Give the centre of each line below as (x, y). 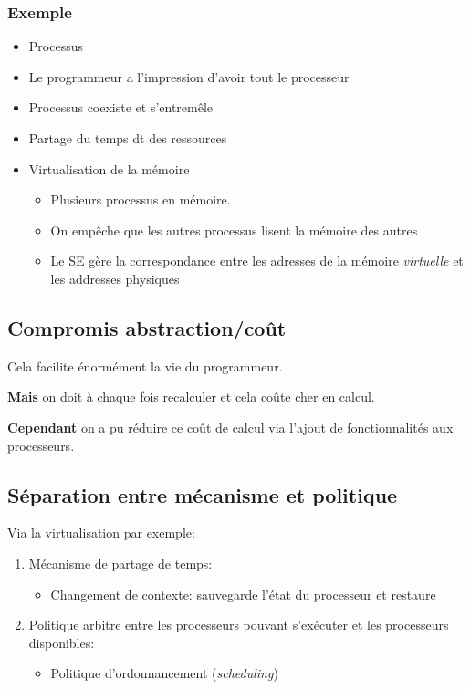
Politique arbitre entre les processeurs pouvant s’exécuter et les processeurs (239, 625)
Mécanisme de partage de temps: (120, 563)
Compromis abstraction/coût (147, 327)
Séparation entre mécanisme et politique (203, 494)
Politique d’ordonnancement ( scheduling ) (164, 673)
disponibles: (62, 642)
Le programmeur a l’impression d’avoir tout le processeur (189, 76)
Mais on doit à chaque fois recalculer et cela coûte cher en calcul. (191, 397)
